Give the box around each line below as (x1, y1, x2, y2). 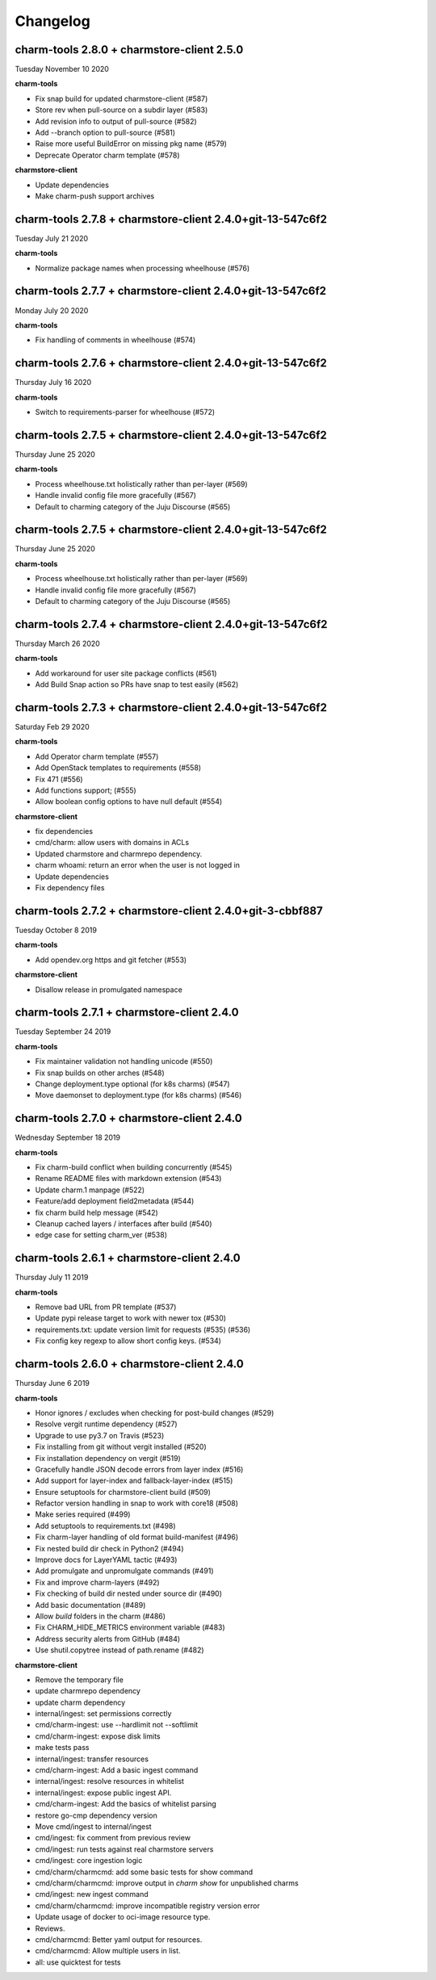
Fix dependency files (35, 883, 105, 893)
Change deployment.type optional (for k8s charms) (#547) (35, 1078, 230, 1089)
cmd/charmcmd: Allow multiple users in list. (35, 1946, 181, 1956)
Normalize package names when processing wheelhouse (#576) (35, 263, 250, 273)
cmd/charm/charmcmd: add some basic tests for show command (35, 1867, 254, 1877)
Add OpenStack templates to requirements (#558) (35, 763, 202, 772)
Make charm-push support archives (35, 190, 155, 201)
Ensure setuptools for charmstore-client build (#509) (35, 1487, 212, 1497)
